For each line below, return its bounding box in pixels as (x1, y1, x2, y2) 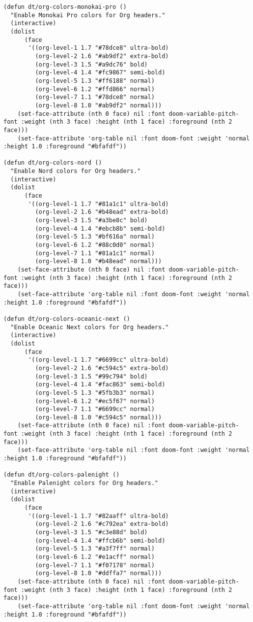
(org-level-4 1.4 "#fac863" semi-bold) (35, 381, 166, 388)
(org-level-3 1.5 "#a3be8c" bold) (35, 217, 148, 224)
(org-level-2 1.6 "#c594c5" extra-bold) (35, 364, 169, 372)
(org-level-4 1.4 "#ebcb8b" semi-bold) (35, 225, 166, 232)
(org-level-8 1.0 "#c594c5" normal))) (35, 414, 162, 421)
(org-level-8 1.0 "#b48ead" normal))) (35, 258, 162, 265)
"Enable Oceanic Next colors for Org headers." (10, 323, 169, 331)
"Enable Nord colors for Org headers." (10, 168, 141, 175)
